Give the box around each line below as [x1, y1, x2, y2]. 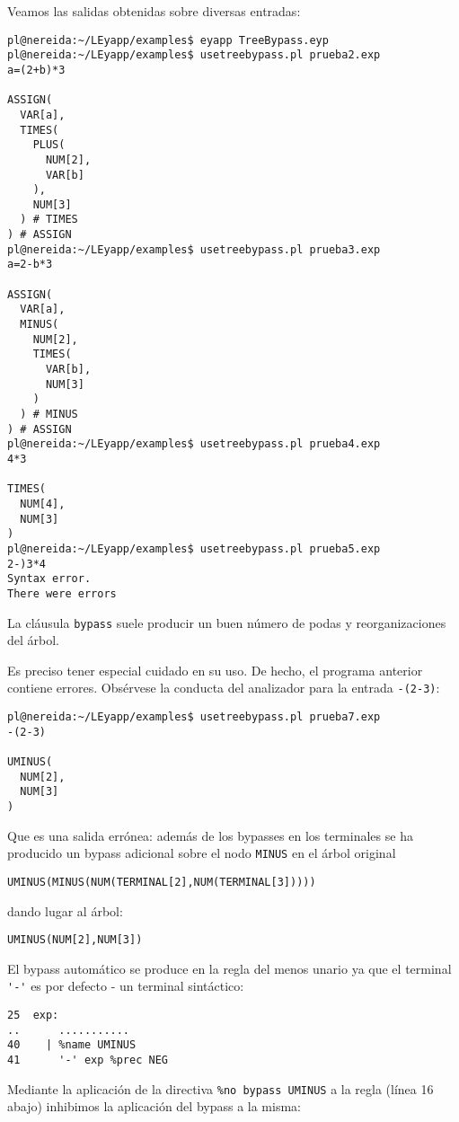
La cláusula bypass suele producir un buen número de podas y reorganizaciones [7, 613, 446, 632]
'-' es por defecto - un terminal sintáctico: [7, 976, 244, 995]
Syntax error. [7, 572, 92, 586]
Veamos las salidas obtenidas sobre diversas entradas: [7, 2, 301, 20]
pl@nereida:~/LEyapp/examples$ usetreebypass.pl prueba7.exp [7, 711, 381, 724]
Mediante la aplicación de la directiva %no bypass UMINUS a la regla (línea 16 [7, 1079, 434, 1098]
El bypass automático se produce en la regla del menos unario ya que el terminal [7, 959, 452, 977]
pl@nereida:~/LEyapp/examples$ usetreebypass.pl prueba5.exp [7, 542, 381, 555]
